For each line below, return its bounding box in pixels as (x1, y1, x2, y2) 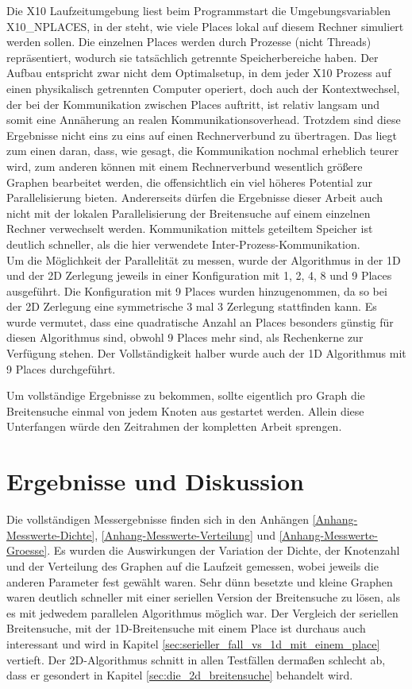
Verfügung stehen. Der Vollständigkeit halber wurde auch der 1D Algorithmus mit (6, 345, 406, 362)
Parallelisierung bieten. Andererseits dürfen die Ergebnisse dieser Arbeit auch (6, 189, 383, 206)
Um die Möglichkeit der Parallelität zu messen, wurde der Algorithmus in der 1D (6, 251, 401, 268)
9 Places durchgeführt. (6, 360, 116, 377)
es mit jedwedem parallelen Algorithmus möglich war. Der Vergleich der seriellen (6, 604, 399, 621)
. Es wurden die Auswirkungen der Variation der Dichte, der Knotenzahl (47, 542, 400, 559)
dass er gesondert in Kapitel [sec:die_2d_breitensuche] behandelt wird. (6, 667, 353, 683)
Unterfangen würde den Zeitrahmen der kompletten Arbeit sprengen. (6, 418, 342, 435)
